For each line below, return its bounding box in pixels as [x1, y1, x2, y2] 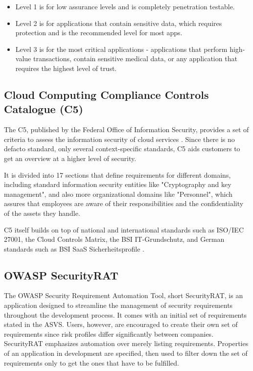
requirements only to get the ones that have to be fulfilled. [4, 357, 180, 368]
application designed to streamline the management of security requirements [4, 300, 233, 310]
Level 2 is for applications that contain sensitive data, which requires [15, 18, 222, 28]
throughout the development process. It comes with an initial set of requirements [4, 309, 247, 320]
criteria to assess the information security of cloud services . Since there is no [4, 134, 235, 144]
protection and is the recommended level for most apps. [15, 27, 183, 38]
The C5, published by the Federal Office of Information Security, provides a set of [4, 124, 249, 135]
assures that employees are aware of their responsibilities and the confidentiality [4, 198, 244, 209]
